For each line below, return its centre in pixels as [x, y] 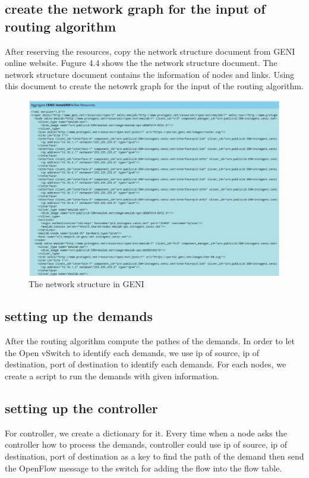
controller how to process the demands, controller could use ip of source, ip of [146, 444]
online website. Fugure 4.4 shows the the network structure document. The [141, 63]
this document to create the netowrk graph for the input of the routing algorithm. [154, 86]
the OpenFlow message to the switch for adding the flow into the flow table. [144, 468]
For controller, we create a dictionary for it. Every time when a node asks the [146, 433]
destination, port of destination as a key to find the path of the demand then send [154, 456]
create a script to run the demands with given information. [112, 375]
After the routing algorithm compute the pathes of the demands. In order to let [150, 341]
